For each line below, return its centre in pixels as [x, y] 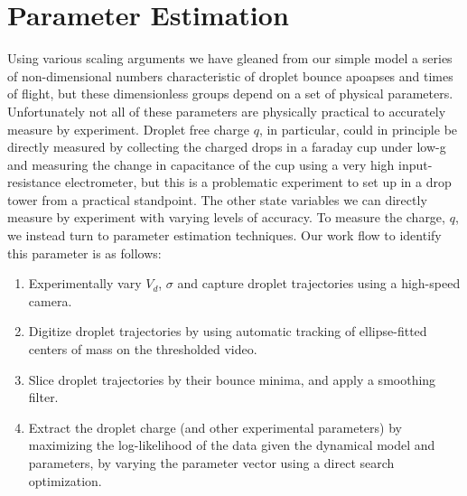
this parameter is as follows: [84, 253]
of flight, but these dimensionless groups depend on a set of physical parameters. [230, 94]
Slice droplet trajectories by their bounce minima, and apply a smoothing [232, 379]
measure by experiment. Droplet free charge [129, 129]
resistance [34, 182]
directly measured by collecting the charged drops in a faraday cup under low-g [227, 147]
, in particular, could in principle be [358, 129]
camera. [50, 300]
